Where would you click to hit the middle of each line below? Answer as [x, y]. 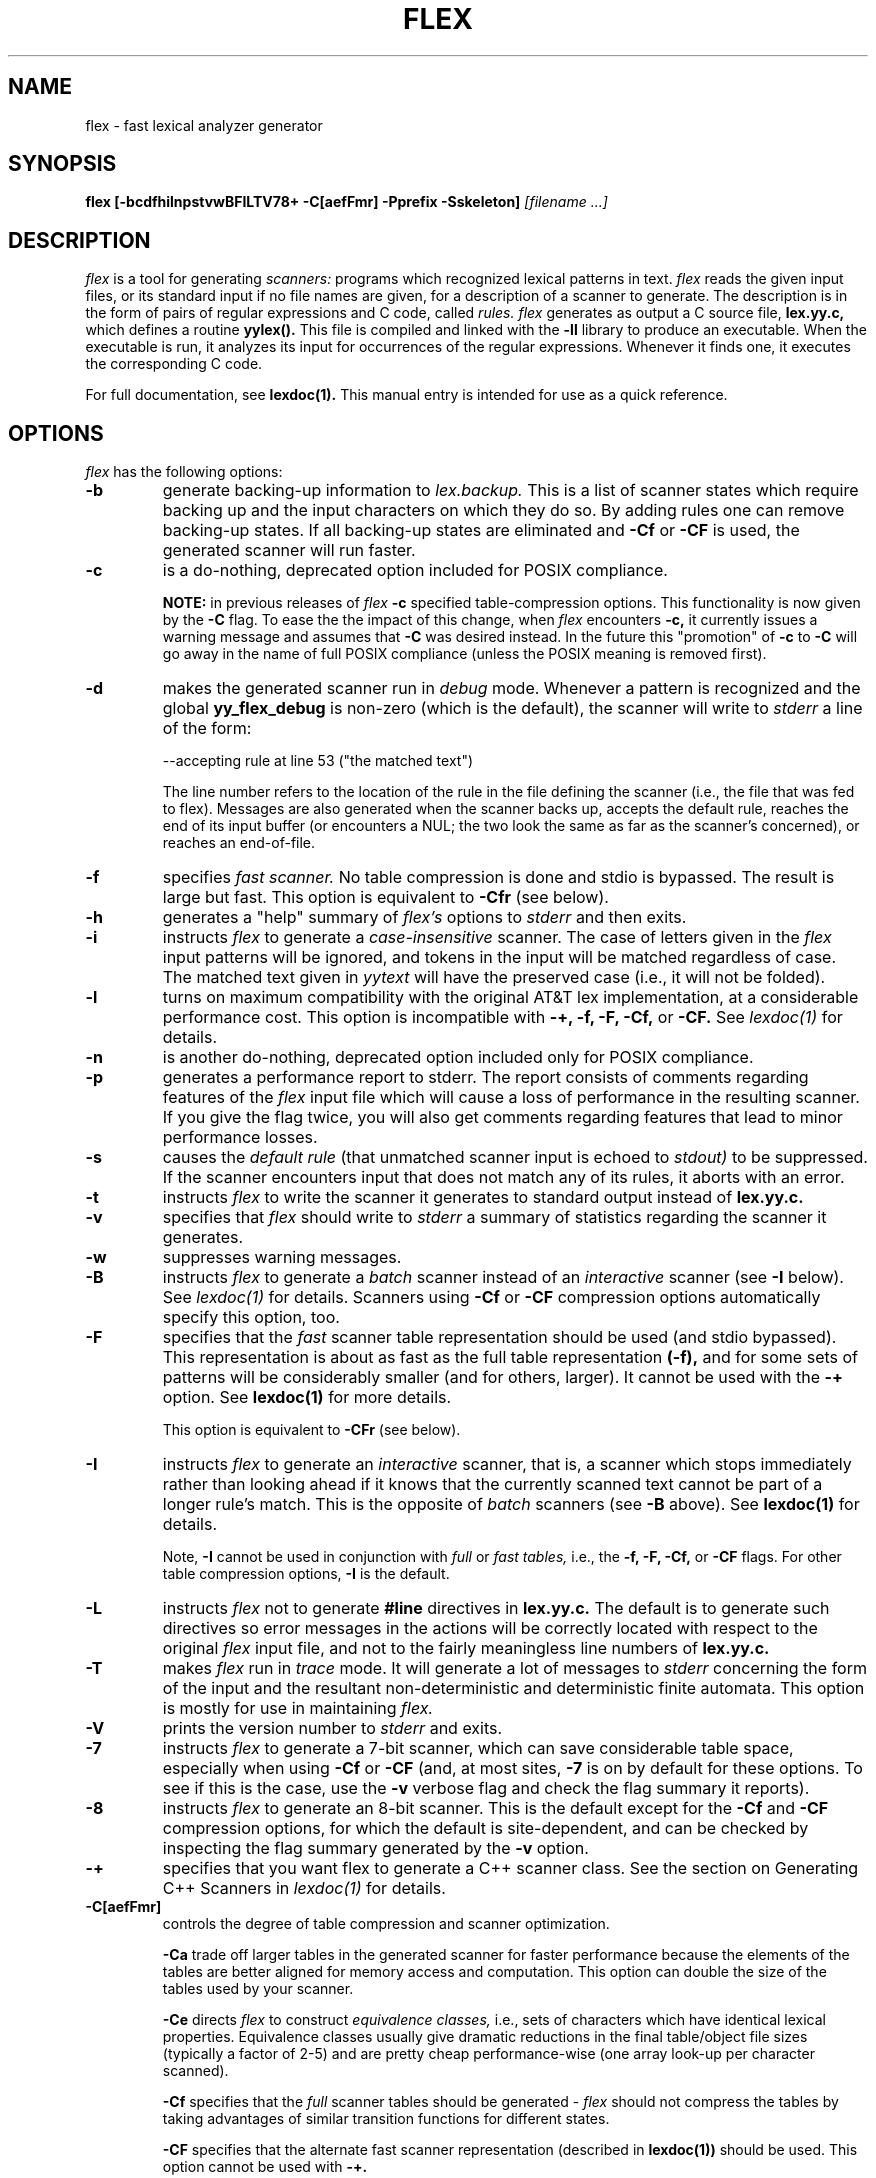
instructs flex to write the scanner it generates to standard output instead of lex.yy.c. [483, 1197]
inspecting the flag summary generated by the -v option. [375, 1848]
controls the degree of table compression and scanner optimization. [386, 1924]
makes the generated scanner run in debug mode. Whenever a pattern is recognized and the [511, 688]
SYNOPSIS [62, 164]
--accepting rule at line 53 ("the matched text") [318, 761]
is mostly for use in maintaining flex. [298, 1708]
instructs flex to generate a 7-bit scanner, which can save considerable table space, [478, 1748]
